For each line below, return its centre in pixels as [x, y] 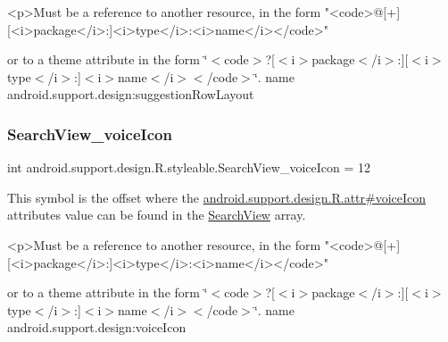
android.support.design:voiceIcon [97, 327]
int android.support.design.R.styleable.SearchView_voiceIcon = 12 [189, 167]
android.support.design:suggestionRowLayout [131, 94]
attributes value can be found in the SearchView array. [157, 215]
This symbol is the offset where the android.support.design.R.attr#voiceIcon [217, 197]
